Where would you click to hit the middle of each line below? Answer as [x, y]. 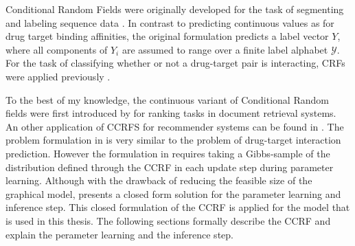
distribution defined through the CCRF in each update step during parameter [170, 167]
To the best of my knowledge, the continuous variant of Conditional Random [167, 99]
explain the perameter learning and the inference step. [119, 234]
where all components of [57, 49]
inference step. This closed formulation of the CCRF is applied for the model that [178, 207]
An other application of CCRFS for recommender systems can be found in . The [175, 126]
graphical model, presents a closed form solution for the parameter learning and [173, 193]
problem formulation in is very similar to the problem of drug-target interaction [173, 140]
